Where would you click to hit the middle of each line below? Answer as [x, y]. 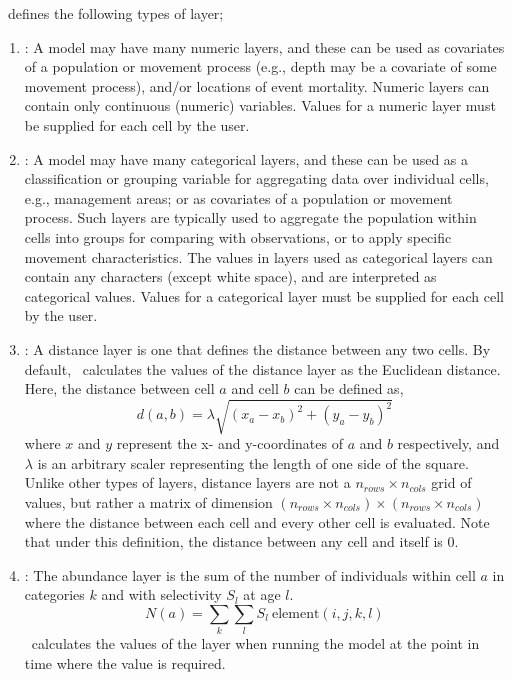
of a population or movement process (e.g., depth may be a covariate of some [260, 66]
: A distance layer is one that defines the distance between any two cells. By [257, 348]
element [295, 613]
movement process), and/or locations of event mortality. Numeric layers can [257, 85]
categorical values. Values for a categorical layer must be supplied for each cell [264, 295]
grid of [451, 482]
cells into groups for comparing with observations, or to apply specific [238, 236]
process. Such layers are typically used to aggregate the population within [250, 217]
